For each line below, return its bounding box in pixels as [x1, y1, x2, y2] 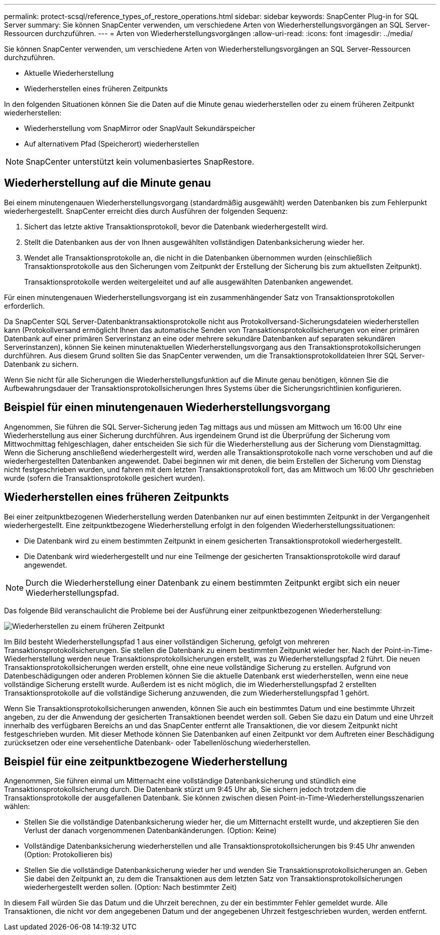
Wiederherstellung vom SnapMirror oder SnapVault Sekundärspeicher [24, 124, 255, 132]
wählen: [4, 802, 30, 811]
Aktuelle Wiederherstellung [24, 69, 114, 77]
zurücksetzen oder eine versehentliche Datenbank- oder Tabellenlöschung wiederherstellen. [4, 738, 311, 747]
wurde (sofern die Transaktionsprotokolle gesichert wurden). [4, 473, 205, 482]
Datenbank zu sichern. [4, 359, 79, 368]
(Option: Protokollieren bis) [24, 850, 113, 859]
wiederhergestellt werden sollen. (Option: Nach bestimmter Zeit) [24, 883, 237, 892]
